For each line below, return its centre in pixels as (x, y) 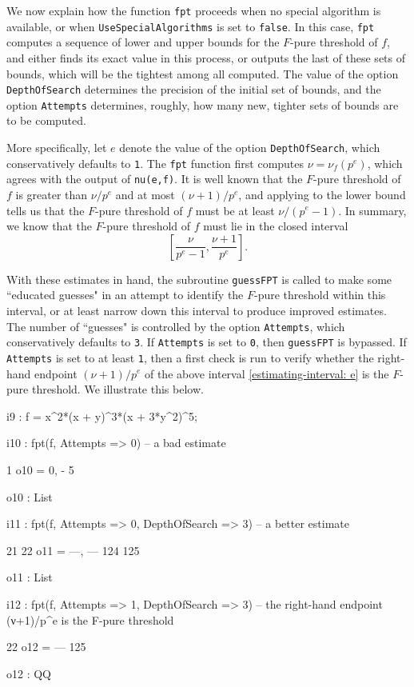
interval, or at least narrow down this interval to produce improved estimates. (197, 310)
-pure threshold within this (320, 295)
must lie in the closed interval (276, 226)
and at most (145, 194)
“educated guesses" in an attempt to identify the (125, 295)
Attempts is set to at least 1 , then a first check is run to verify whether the (190, 357)
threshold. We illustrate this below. (117, 389)
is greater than (52, 194)
